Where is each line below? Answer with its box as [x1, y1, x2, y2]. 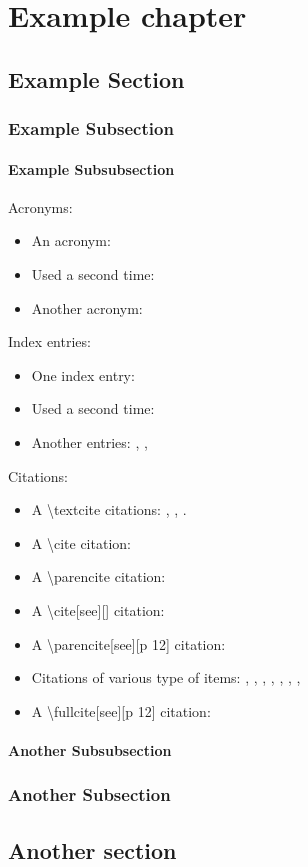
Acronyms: [8, 196, 73, 217]
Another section [8, 834, 177, 865]
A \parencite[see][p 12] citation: [31, 633, 226, 654]
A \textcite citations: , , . [31, 499, 187, 520]
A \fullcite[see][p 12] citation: [31, 700, 211, 721]
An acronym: [31, 230, 111, 251]
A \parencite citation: [31, 566, 166, 587]
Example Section [8, 63, 185, 94]
